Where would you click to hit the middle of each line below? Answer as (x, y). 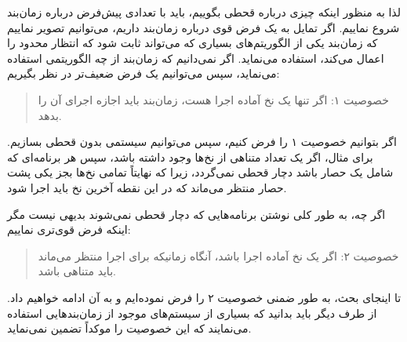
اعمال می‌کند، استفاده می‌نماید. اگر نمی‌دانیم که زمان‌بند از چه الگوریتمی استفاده (196, 58)
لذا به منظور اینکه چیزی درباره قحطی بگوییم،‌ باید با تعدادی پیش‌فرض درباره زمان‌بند (204, 12)
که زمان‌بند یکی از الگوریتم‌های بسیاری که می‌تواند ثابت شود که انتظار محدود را (193, 43)
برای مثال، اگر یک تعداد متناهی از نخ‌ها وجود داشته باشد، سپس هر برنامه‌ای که (190, 156)
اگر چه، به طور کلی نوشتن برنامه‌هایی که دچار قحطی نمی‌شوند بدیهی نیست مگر (196, 214)
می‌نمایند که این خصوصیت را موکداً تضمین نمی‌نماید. (129, 328)
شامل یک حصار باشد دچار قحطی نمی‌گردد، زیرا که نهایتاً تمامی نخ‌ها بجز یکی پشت (200, 172)
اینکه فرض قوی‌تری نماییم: (69, 229)
